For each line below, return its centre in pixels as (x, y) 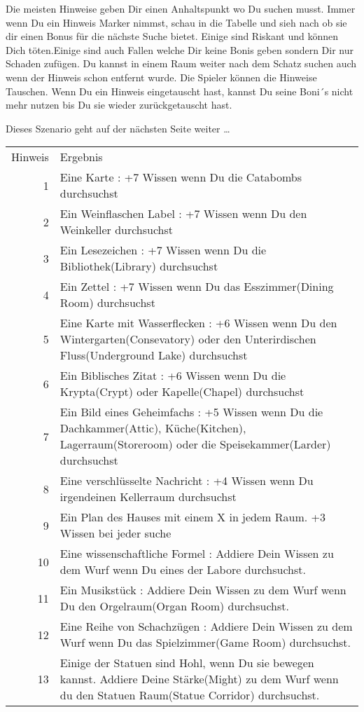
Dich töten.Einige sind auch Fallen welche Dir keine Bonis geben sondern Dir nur (180, 49)
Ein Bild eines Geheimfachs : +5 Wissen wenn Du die (191, 412)
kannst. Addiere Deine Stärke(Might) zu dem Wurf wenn (199, 679)
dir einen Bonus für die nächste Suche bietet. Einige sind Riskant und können (172, 36)
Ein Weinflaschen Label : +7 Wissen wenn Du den (183, 214)
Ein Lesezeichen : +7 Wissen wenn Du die (163, 250)
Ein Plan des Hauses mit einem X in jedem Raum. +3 (192, 517)
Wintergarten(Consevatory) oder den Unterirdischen (188, 339)
